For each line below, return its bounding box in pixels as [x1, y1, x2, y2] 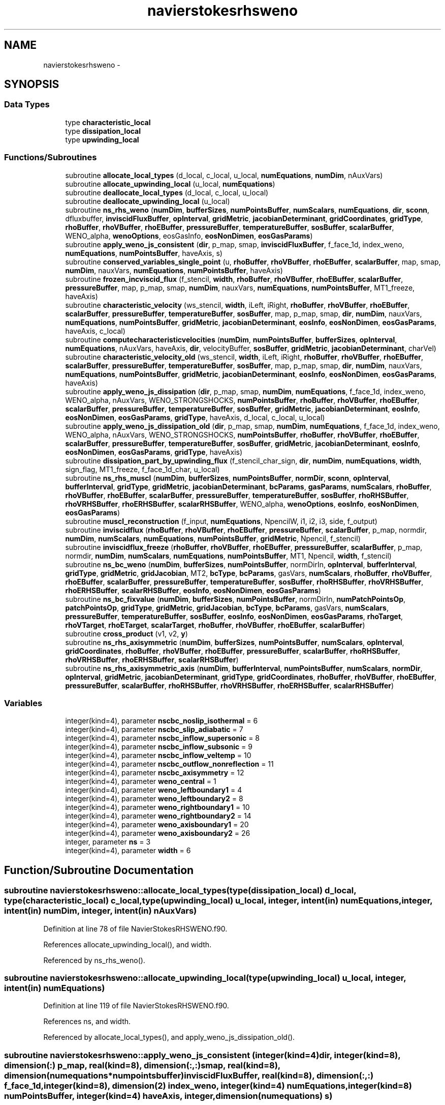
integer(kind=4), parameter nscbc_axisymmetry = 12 [65, 768, 244, 777]
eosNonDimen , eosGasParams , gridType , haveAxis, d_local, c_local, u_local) [65, 413, 325, 422]
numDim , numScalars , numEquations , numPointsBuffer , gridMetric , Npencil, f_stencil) [65, 534, 361, 543]
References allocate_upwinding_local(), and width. [43, 940, 212, 949]
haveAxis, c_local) [65, 326, 125, 335]
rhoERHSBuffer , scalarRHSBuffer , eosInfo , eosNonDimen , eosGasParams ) [65, 586, 321, 595]
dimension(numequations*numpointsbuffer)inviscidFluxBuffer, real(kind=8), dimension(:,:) [4, 1070, 374, 1081]
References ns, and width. [43, 1017, 131, 1026]
